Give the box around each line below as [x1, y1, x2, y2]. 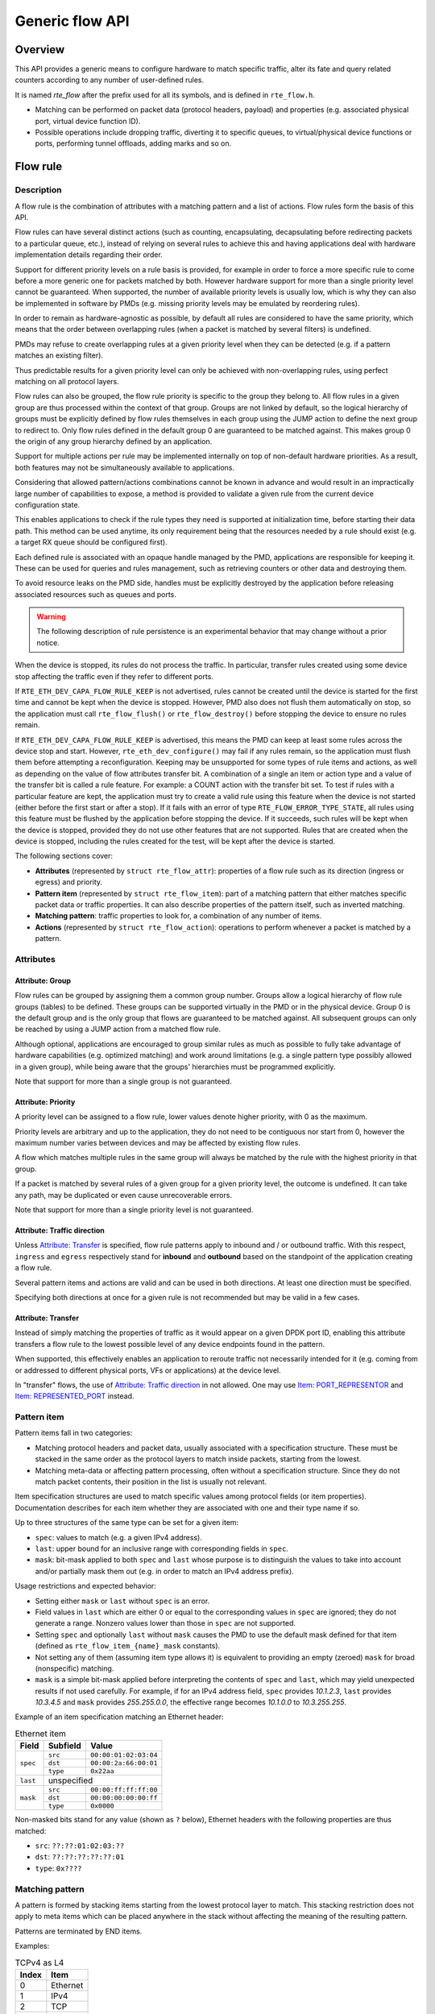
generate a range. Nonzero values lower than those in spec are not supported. [35, 1618, 296, 1628]
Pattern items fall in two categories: [14, 1428, 133, 1438]
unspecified [48, 1775, 93, 1786]
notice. [36, 637, 60, 648]
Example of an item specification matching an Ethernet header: [14, 1712, 225, 1722]
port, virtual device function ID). [35, 116, 141, 126]
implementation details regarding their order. [14, 250, 163, 259]
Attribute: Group [14, 976, 72, 985]
